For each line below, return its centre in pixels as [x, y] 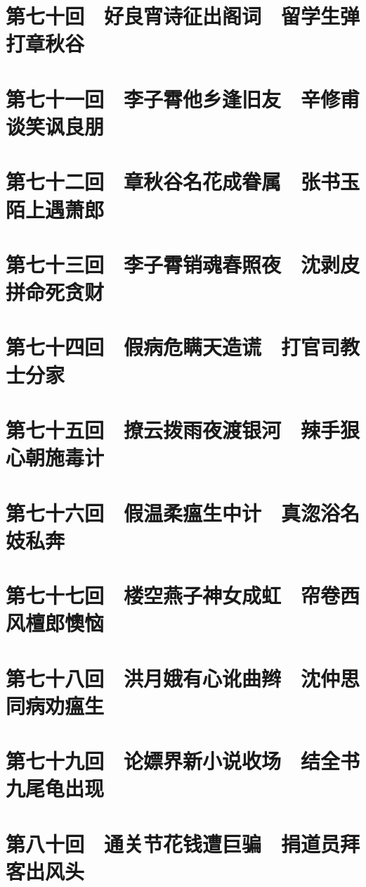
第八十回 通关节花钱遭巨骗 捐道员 [173, 843]
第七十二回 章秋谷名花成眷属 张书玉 [183, 181]
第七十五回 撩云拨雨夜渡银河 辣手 [173, 429]
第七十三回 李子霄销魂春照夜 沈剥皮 [183, 264]
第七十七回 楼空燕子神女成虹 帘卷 [173, 595]
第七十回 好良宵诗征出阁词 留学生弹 [183, 16]
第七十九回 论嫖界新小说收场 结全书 [183, 761]
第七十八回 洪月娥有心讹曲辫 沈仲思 [183, 678]
